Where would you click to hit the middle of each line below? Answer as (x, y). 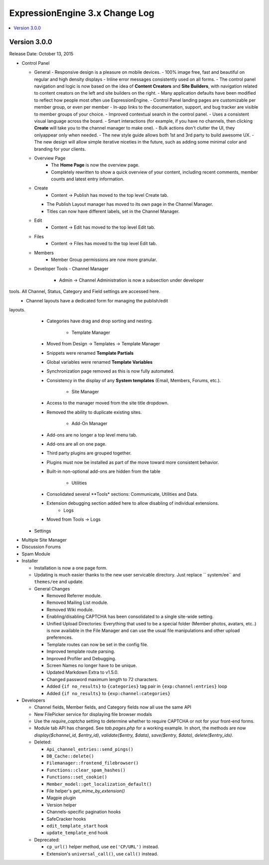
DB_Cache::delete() (70, 756)
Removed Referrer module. (74, 596)
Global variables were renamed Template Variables (100, 362)
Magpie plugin (61, 798)
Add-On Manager (89, 424)
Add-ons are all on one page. (76, 444)
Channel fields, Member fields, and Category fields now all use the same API (113, 707)
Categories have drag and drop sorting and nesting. (100, 321)
